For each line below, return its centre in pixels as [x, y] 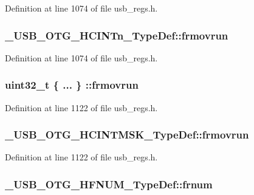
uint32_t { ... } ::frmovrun [72, 85]
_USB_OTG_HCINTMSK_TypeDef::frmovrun [127, 135]
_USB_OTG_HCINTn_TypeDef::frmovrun [117, 35]
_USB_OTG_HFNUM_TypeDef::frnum [109, 184]
